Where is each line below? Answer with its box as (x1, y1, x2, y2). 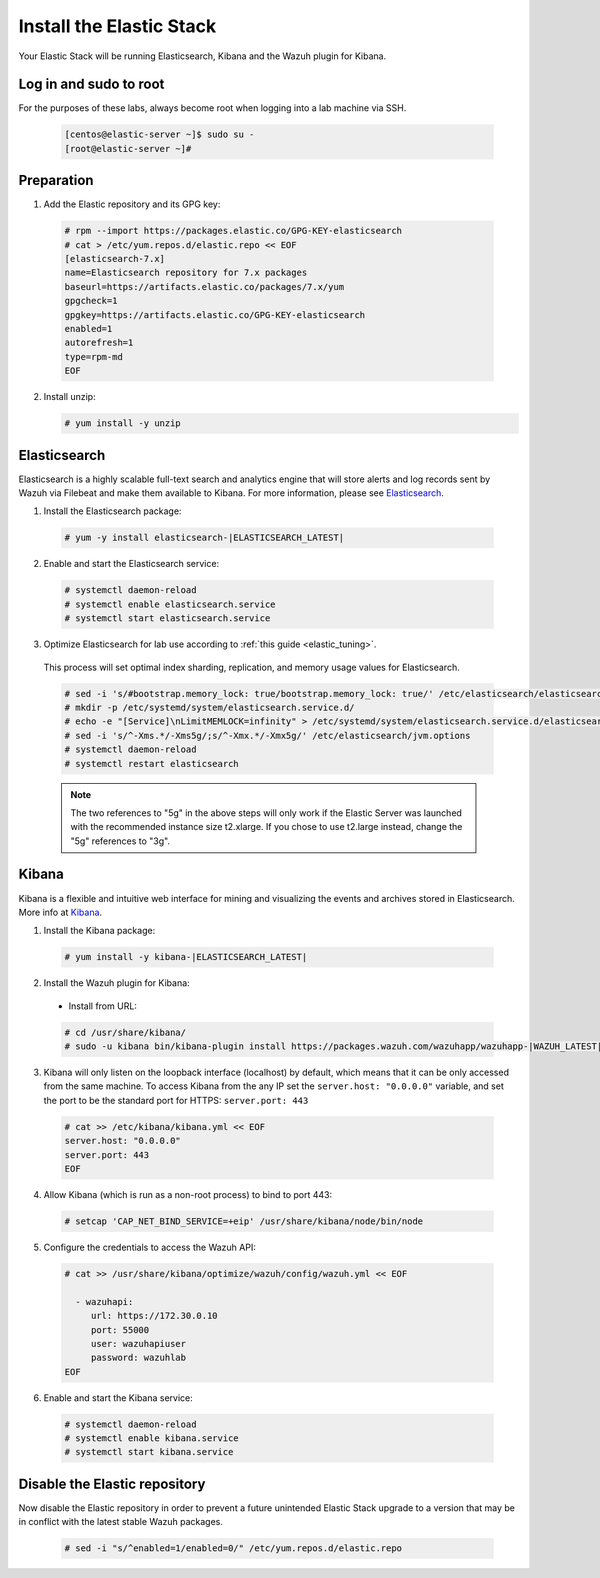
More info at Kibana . (18, 906, 103, 918)
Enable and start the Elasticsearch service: (43, 558, 220, 570)
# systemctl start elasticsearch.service (64, 613, 271, 624)
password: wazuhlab (90, 1352, 187, 1364)
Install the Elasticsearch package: (43, 505, 182, 517)
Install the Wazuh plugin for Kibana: (43, 977, 190, 989)
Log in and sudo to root (18, 76, 165, 93)
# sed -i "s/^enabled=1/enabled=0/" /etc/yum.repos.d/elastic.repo (64, 1543, 403, 1554)
